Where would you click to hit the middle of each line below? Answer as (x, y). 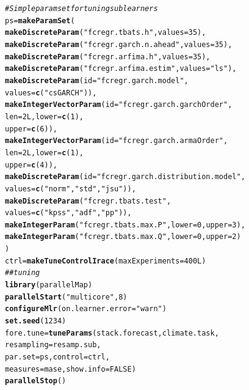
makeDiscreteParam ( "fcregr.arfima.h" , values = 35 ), (108, 57)
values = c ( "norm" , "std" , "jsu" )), (70, 189)
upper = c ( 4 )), (31, 165)
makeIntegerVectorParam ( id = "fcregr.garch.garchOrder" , (119, 105)
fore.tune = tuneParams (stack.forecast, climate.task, (112, 333)
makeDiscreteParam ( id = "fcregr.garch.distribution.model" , (125, 177)
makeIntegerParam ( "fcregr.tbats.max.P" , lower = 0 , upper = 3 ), (125, 225)
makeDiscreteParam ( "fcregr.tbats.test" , (88, 201)
